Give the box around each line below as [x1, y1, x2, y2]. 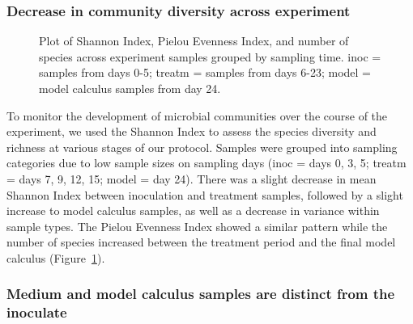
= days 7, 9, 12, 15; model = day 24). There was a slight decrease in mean [6, 170, 377, 187]
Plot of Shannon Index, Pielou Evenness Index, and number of [39, 32, 349, 49]
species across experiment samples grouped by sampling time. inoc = [39, 48, 381, 65]
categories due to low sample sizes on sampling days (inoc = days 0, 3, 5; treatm [6, 154, 407, 171]
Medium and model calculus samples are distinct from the [6, 284, 395, 304]
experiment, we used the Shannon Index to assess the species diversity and [6, 123, 377, 140]
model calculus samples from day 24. [39, 80, 221, 96]
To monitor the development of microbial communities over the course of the [6, 107, 388, 124]
